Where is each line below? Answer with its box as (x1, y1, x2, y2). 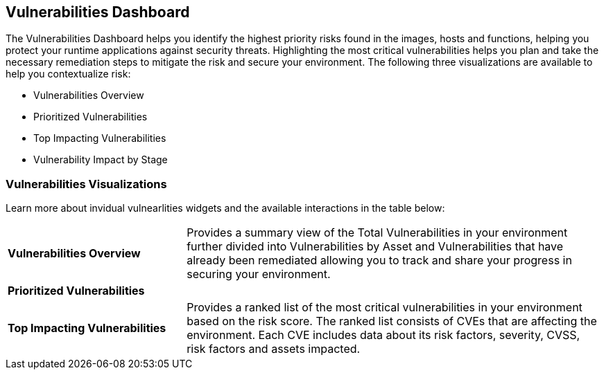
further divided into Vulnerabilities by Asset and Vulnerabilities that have (187, 239, 564, 254)
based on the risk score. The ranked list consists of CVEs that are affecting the (187, 314, 597, 329)
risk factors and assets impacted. (187, 342, 361, 356)
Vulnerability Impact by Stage (33, 154, 168, 166)
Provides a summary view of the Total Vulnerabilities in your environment (187, 226, 568, 240)
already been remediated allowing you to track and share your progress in (187, 253, 572, 268)
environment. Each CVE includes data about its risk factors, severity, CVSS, (187, 328, 580, 342)
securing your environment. (187, 267, 331, 282)
